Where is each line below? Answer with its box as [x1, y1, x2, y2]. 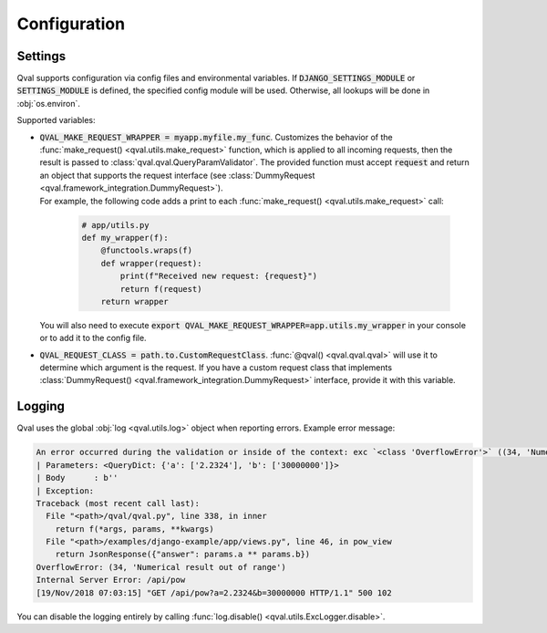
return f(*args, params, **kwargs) [55, 524, 214, 534]
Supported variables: [16, 115, 96, 126]
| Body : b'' [36, 472, 119, 483]
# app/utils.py [81, 220, 150, 230]
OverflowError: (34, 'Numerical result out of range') [36, 562, 286, 572]
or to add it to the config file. [39, 333, 147, 344]
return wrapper [100, 296, 169, 306]
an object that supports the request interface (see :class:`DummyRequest [39, 170, 315, 181]
